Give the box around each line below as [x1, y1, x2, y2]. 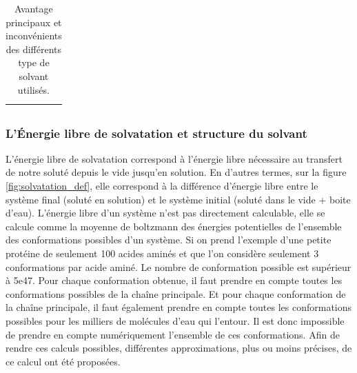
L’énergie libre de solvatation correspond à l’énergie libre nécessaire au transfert [6, 151, 343, 165]
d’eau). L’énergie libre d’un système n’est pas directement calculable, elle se [6, 205, 325, 220]
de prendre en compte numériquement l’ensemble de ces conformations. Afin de [6, 327, 340, 341]
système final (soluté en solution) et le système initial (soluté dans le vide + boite [6, 192, 351, 206]
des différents [6, 41, 62, 56]
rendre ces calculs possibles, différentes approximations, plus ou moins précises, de [6, 341, 352, 355]
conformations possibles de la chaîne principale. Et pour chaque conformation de [6, 286, 346, 301]
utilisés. [17, 82, 50, 97]
